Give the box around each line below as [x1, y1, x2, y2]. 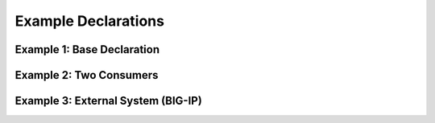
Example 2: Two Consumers [14, 68, 159, 82]
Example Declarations [14, 12, 165, 30]
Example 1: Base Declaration [14, 43, 160, 56]
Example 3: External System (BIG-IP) [14, 94, 203, 108]
